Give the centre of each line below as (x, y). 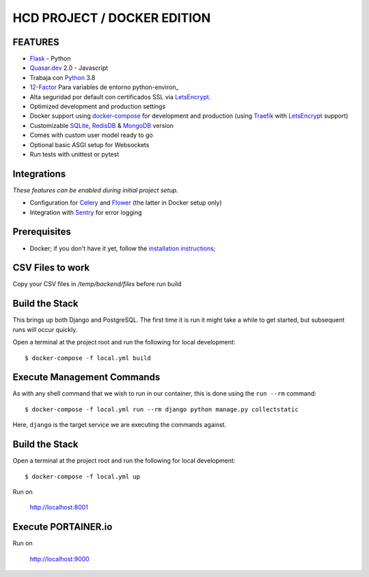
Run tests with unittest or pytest (74, 154)
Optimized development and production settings (98, 107)
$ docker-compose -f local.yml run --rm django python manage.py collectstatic (162, 409)
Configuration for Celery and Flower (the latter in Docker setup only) (126, 203)
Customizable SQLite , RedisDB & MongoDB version (102, 125)
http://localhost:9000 (60, 559)
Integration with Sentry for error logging (86, 212)
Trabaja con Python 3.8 (63, 77)
